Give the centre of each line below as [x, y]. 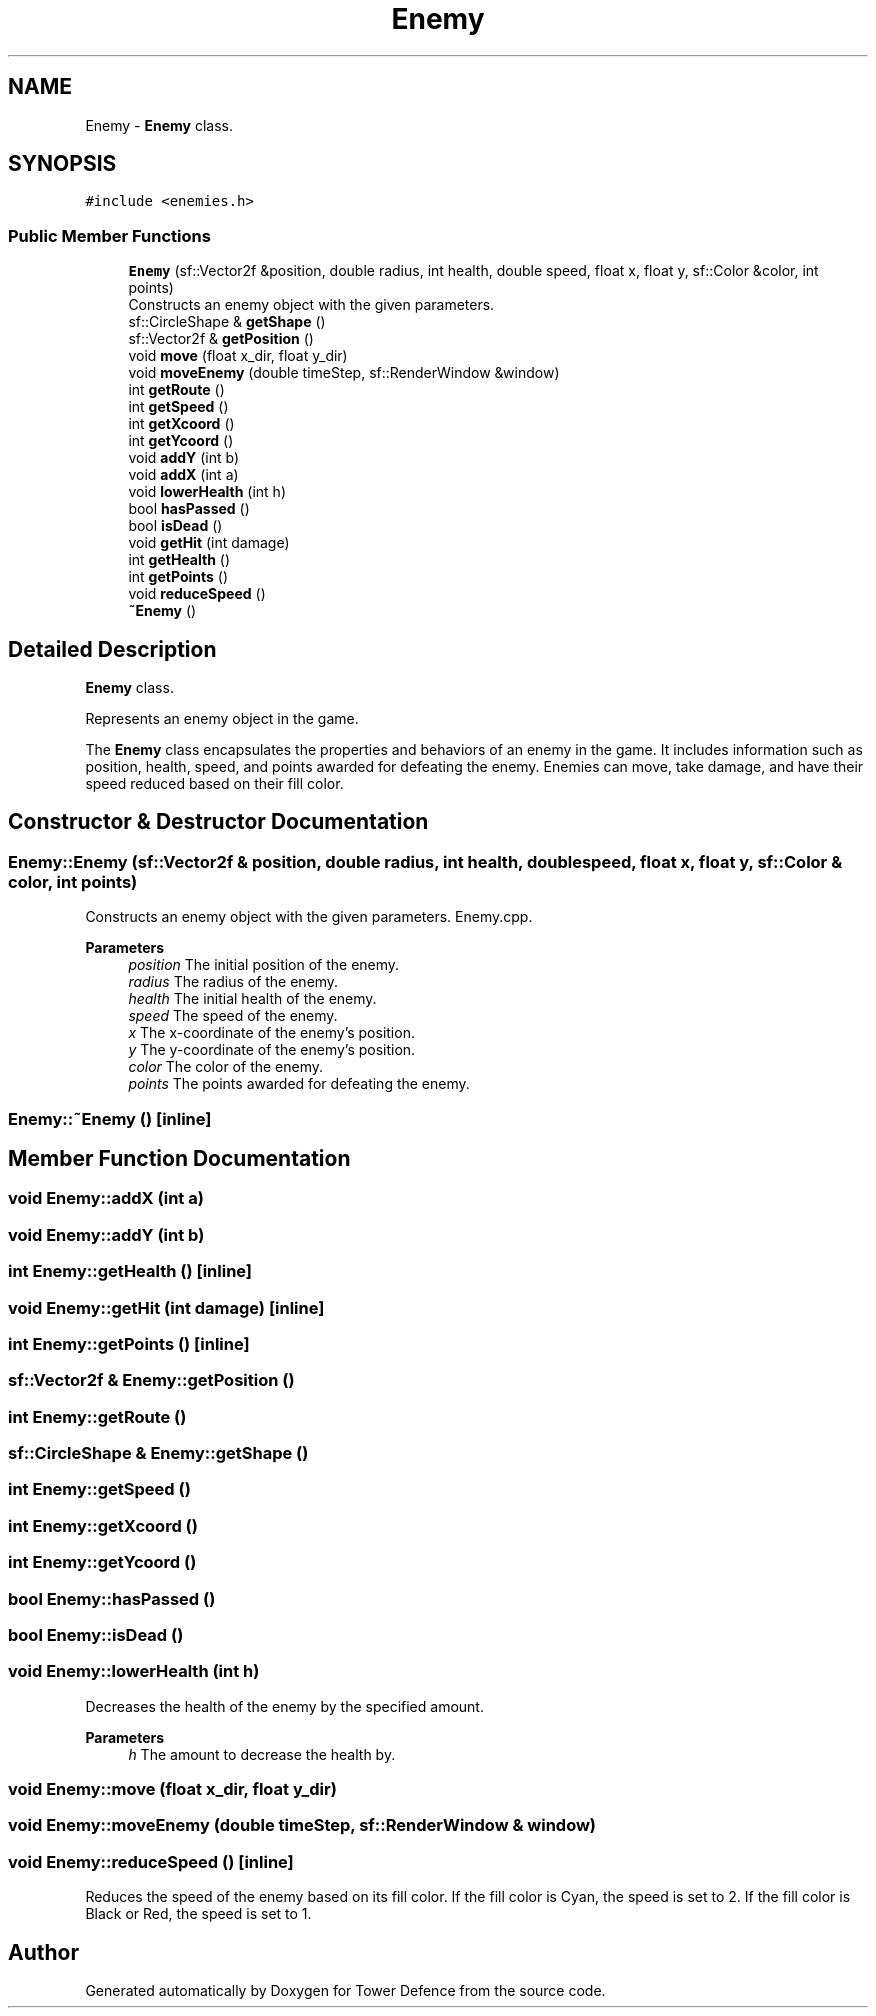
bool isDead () [175, 526]
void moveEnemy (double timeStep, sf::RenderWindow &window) [344, 373]
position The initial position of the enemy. [264, 965]
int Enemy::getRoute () [97, 1416]
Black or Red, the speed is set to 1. [198, 1914]
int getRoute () [176, 390]
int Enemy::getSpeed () [99, 1489]
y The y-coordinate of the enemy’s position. [272, 1050]
